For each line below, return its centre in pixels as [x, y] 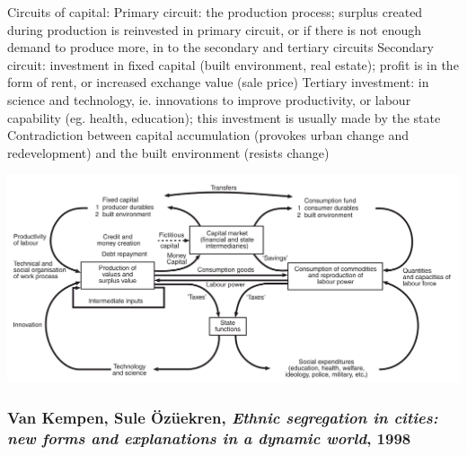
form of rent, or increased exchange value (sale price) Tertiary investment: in [218, 82]
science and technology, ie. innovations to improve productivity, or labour [209, 99]
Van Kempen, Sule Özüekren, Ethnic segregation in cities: [223, 417]
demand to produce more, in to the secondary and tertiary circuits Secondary [220, 47]
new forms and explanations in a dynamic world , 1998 [209, 437]
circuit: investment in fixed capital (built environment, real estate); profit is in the [233, 64]
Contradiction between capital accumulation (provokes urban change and [208, 135]
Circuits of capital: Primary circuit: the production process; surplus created [215, 12]
